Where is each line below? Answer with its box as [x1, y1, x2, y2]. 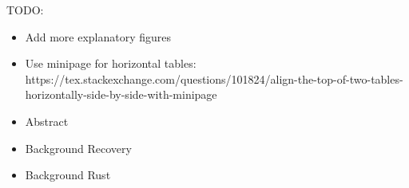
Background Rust [25, 166, 111, 183]
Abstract [25, 112, 69, 129]
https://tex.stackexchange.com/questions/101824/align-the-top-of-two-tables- [25, 70, 403, 87]
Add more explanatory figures [25, 28, 172, 45]
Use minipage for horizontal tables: [25, 55, 197, 72]
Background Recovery [25, 139, 132, 156]
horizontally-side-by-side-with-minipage [25, 86, 217, 103]
